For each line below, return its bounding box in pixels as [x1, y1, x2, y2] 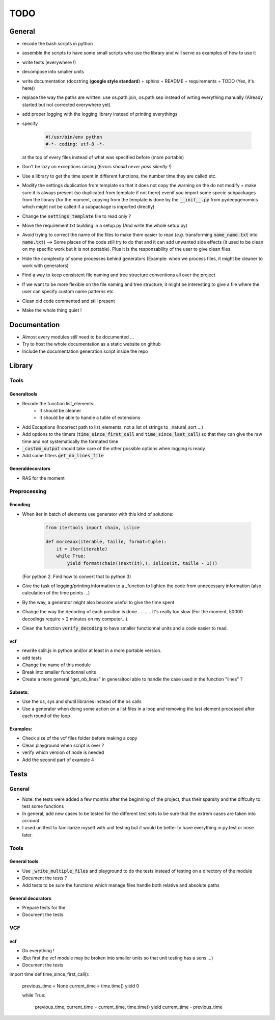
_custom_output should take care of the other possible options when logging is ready [22, 445, 206, 451]
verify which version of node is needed [22, 749, 104, 755]
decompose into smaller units [22, 69, 84, 75]
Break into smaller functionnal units [22, 669, 96, 675]
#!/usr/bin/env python [45, 134, 102, 140]
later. [22, 831, 33, 838]
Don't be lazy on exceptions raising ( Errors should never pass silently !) [22, 164, 172, 170]
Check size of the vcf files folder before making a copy [22, 735, 137, 741]
